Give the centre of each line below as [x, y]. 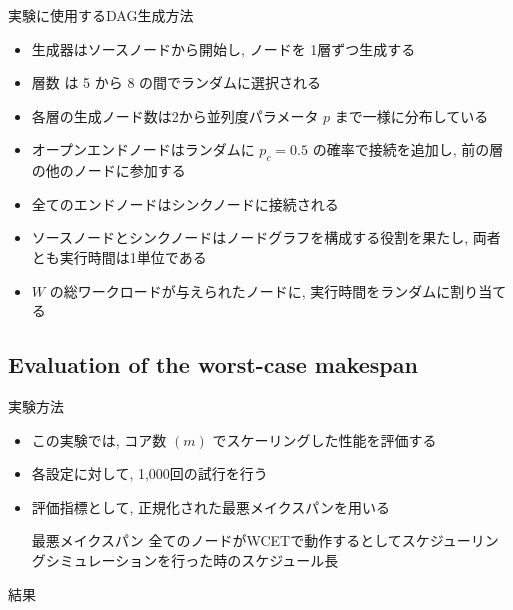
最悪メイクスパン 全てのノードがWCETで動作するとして [216, 540]
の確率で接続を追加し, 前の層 [408, 149]
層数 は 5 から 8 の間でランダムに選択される [176, 82]
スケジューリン [450, 540]
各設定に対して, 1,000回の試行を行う [149, 473]
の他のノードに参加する [108, 170]
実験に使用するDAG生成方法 [101, 15]
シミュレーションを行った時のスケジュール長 [192, 559]
